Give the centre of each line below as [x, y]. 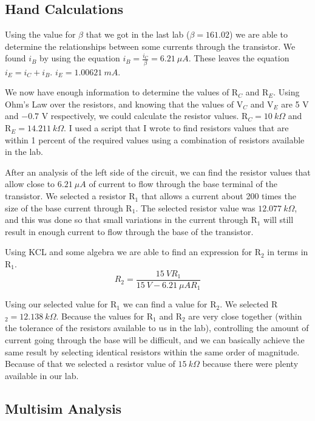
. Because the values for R [105, 316]
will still [279, 220]
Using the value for [40, 34]
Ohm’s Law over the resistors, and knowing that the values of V [124, 104]
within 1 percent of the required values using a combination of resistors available [155, 139]
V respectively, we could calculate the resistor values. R [145, 116]
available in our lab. [42, 375]
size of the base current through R [69, 207]
